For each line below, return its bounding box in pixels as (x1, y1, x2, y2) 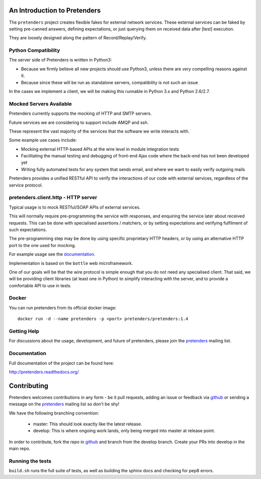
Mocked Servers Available (9, 100, 72, 107)
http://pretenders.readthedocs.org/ (9, 369, 79, 375)
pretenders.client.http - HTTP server (9, 194, 98, 201)
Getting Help (9, 328, 40, 334)
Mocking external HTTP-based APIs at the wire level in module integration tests (21, 146, 179, 152)
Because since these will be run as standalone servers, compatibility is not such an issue (21, 79, 198, 85)
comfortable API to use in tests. (9, 282, 72, 288)
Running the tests (9, 458, 52, 464)
